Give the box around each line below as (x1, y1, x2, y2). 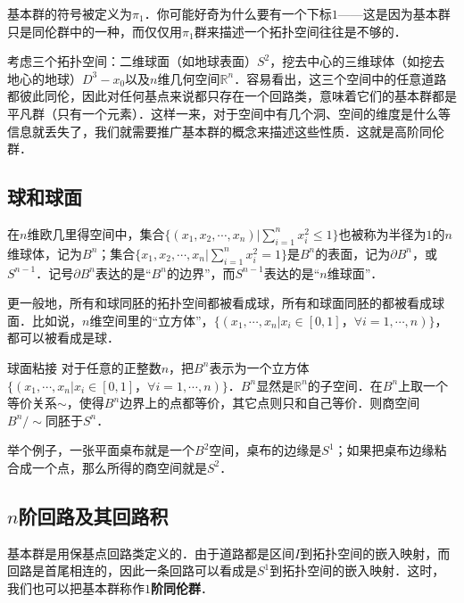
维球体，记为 (7, 244, 82, 262)
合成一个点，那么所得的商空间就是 (7, 458, 207, 476)
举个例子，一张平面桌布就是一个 (7, 441, 195, 459)
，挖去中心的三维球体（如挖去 (269, 52, 445, 70)
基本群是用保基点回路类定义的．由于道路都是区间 (7, 543, 294, 562)
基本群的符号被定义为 (7, 4, 132, 22)
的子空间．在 (307, 376, 383, 394)
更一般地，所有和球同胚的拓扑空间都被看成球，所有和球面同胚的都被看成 (7, 293, 432, 312)
